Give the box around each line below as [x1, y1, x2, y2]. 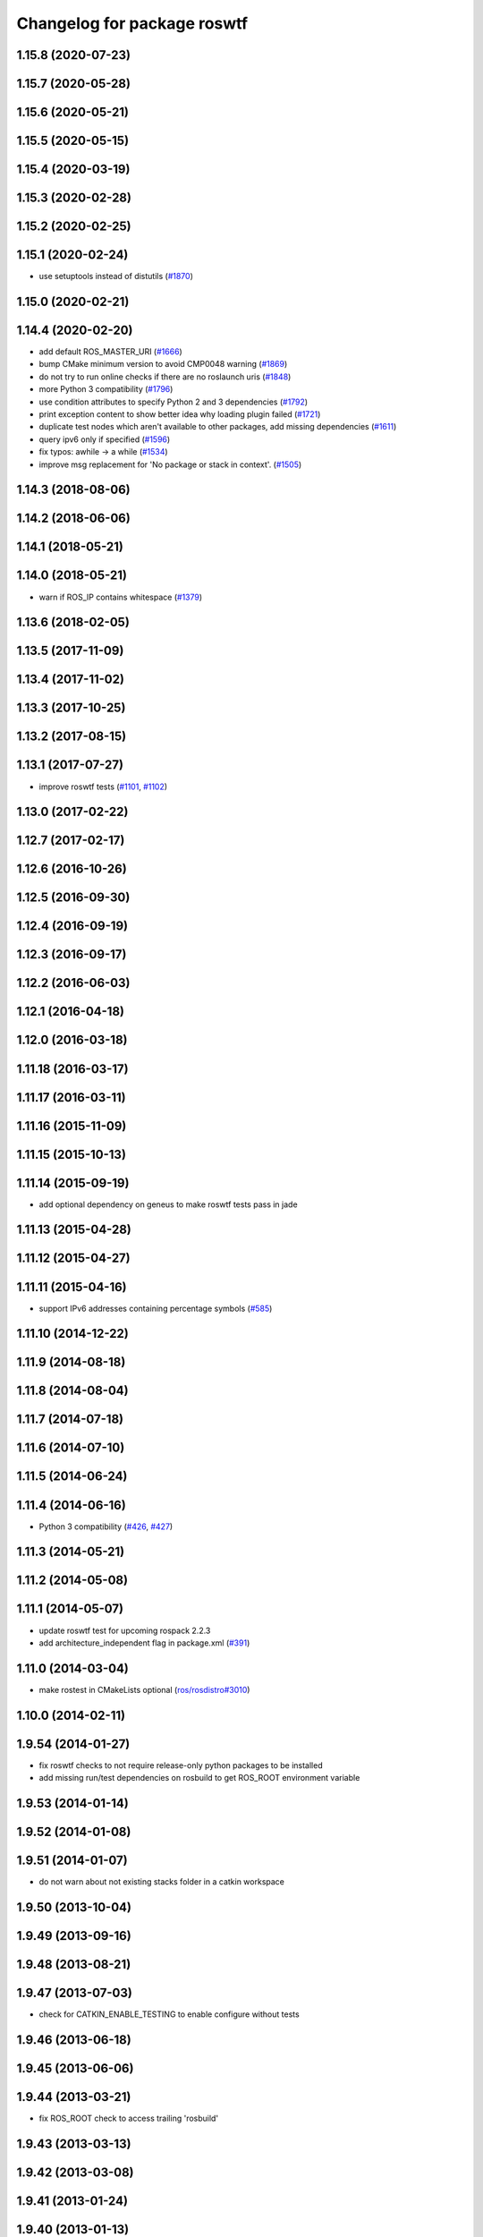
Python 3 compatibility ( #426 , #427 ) [38, 1521, 174, 1532]
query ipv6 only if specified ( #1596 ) [38, 434, 171, 445]
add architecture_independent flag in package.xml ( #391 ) [38, 1637, 250, 1648]
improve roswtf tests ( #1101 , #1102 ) [38, 781, 168, 792]
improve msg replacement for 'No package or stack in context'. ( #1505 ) [38, 459, 302, 470]
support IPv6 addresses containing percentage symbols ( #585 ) [38, 1303, 273, 1314]
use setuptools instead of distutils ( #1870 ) [38, 271, 194, 282]
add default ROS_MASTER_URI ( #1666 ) [38, 346, 182, 357]
